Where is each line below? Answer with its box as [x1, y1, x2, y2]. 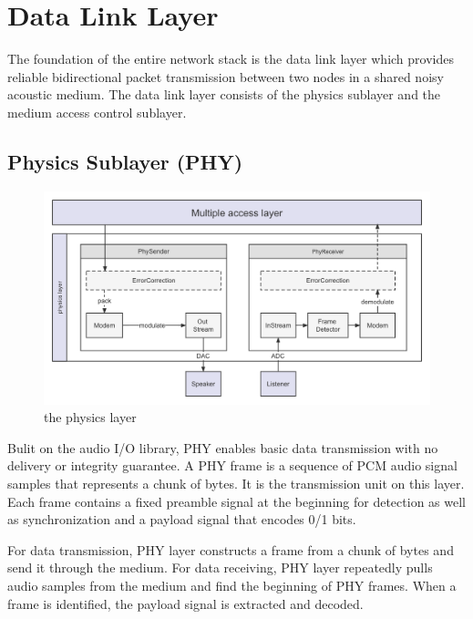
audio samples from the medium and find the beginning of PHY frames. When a [7, 575, 457, 594]
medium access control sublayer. [7, 102, 187, 121]
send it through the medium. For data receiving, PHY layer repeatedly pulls [7, 558, 433, 577]
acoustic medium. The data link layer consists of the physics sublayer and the [7, 85, 441, 104]
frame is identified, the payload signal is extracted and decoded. [7, 593, 364, 613]
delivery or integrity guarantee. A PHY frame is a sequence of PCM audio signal [7, 456, 458, 475]
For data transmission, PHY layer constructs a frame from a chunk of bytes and [7, 540, 454, 559]
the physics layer [44, 408, 137, 427]
